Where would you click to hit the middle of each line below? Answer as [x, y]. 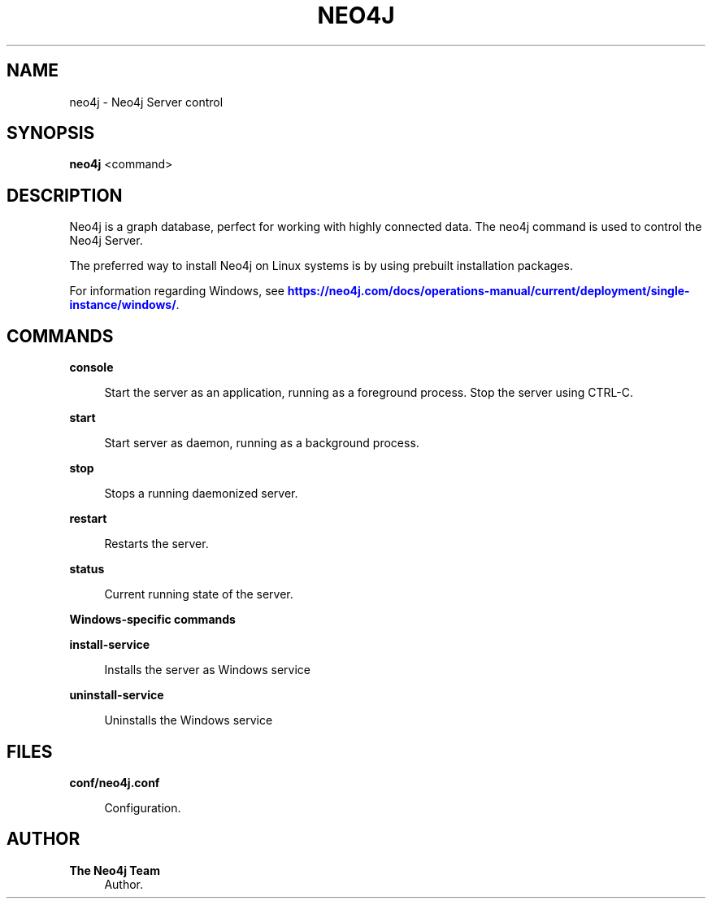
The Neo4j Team [115, 870]
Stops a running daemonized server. [201, 494]
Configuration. [143, 807]
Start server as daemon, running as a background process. [262, 443]
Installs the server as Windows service [207, 670]
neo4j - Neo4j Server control [146, 102]
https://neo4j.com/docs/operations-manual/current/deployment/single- [488, 291]
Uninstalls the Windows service [189, 720]
